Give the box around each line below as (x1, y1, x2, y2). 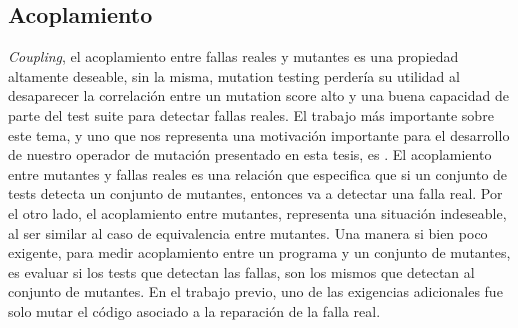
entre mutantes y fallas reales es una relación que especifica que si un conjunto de (8, 163, 508, 184)
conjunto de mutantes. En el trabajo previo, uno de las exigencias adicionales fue (8, 281, 503, 302)
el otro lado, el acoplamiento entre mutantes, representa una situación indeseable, (8, 202, 507, 223)
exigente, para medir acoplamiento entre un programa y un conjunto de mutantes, (8, 242, 511, 263)
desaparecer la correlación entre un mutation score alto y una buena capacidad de (8, 85, 509, 106)
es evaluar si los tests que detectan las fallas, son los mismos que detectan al (8, 261, 475, 282)
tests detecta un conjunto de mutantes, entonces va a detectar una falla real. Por (8, 183, 503, 204)
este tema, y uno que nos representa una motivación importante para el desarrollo (8, 124, 510, 145)
